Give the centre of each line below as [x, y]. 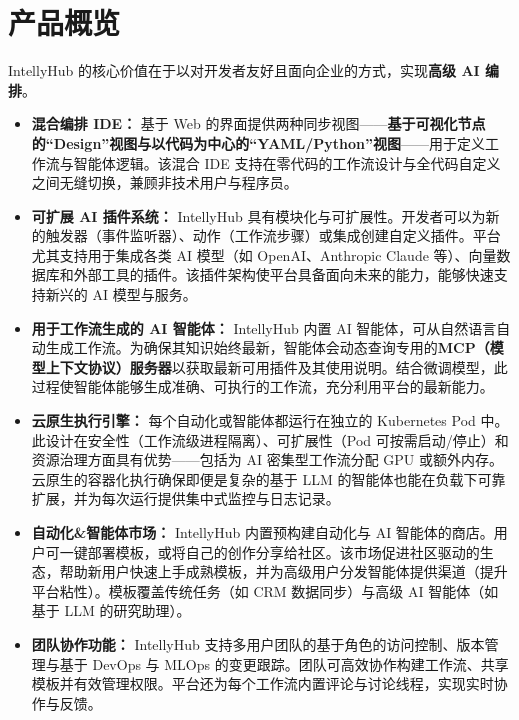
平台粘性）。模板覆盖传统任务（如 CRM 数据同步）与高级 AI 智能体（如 [265, 590]
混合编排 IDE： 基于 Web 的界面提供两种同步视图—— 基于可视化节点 [258, 123]
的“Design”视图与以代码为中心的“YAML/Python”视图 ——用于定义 [258, 142]
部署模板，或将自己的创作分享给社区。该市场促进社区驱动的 [283, 551]
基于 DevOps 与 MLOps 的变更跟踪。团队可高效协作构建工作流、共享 [284, 663]
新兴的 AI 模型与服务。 [121, 294]
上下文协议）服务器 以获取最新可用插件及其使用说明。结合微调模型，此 [276, 366]
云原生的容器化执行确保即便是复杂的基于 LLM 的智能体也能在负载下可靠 [268, 478]
